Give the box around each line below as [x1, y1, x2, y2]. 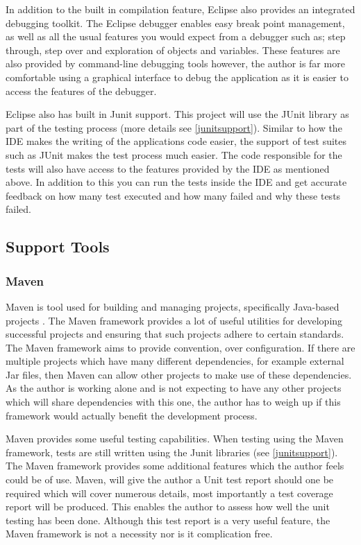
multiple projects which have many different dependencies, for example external [6, 354, 344, 368]
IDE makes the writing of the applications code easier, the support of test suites [6, 134, 347, 148]
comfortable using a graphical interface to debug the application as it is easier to [6, 69, 349, 84]
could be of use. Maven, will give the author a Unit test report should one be [6, 472, 334, 487]
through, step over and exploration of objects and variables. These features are [6, 42, 340, 57]
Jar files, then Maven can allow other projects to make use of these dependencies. [6, 367, 352, 381]
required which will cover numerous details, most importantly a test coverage [6, 485, 333, 500]
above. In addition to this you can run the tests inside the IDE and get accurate [6, 175, 347, 189]
